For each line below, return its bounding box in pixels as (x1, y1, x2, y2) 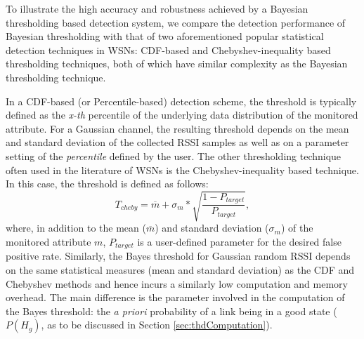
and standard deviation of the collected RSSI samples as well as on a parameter (6, 135, 349, 149)
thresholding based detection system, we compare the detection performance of (6, 15, 346, 29)
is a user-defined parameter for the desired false (137, 234, 342, 248)
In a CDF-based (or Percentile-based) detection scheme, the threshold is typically (6, 93, 357, 108)
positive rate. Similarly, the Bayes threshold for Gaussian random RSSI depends (6, 248, 351, 263)
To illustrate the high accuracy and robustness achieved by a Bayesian (6, 1, 308, 15)
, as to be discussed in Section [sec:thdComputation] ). (41, 317, 273, 332)
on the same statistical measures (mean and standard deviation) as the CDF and (6, 262, 355, 277)
